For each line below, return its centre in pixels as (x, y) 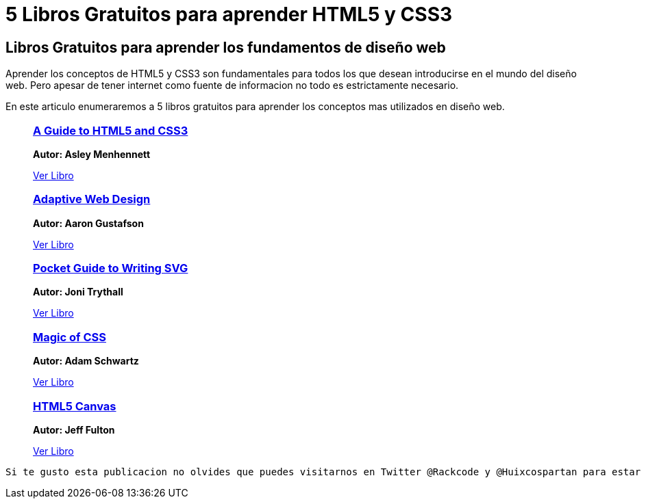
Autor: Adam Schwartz (86, 361)
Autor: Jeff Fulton (74, 429)
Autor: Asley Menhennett (92, 154)
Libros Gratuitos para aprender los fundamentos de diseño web (226, 47)
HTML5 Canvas (75, 406)
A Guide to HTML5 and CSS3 (111, 130)
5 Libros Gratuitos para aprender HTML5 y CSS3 (229, 14)
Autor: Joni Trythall (78, 292)
